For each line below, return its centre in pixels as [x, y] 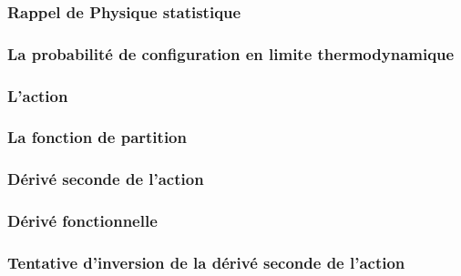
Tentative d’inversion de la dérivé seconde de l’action [206, 262]
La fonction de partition [97, 137]
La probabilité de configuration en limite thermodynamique [231, 53]
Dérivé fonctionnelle [82, 221]
